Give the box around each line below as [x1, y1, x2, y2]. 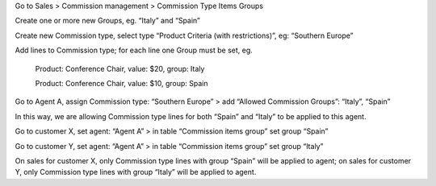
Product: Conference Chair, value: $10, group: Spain [35, 78, 208, 88]
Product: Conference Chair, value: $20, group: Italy [35, 64, 205, 73]
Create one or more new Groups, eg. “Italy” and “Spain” [15, 16, 201, 26]
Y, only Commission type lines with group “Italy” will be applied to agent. [15, 167, 257, 177]
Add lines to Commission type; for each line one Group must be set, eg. [15, 45, 254, 56]
